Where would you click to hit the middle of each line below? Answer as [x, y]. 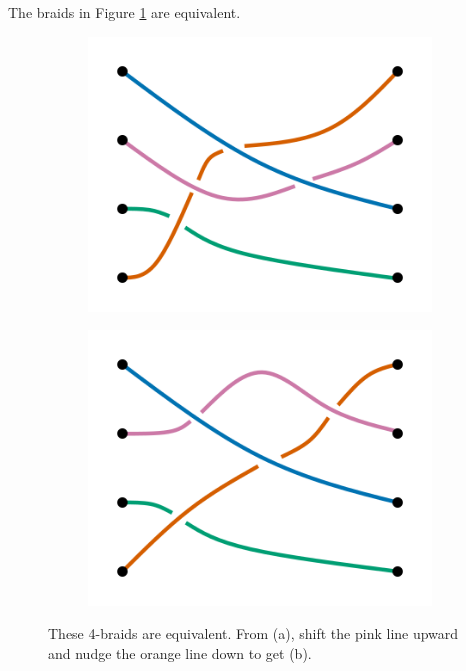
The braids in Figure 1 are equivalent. [124, 12]
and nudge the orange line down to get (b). [180, 652]
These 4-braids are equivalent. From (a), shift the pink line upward [253, 633]
